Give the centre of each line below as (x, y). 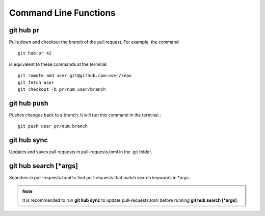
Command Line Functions (62, 13)
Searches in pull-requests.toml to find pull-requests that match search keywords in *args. (100, 178)
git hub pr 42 (35, 53)
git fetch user (36, 82)
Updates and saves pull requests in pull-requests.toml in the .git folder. (80, 152)
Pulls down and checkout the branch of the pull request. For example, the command (94, 42)
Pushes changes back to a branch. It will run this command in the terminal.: (85, 115)
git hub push (29, 103)
